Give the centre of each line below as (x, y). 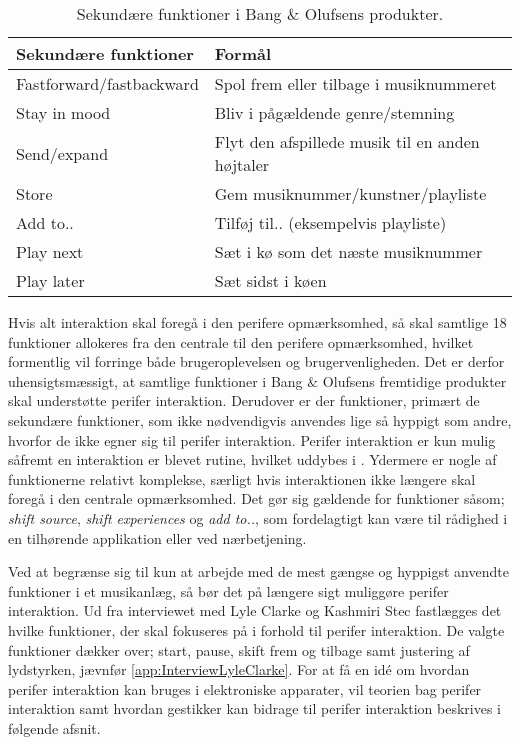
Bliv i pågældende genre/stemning (334, 112)
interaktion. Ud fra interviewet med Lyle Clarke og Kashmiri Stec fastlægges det (255, 610)
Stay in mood (63, 112)
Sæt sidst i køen (270, 280)
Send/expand (62, 153)
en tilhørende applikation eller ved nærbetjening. (157, 537)
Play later (50, 280)
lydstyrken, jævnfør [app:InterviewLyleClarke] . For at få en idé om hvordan (239, 669)
